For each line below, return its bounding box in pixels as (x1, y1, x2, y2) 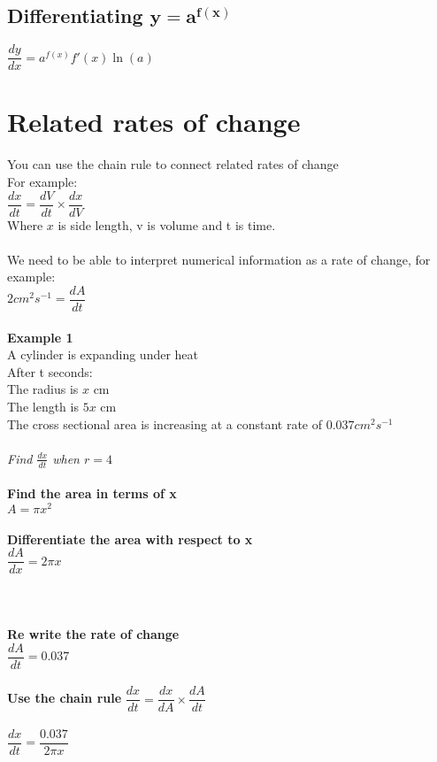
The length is (7, 397, 79, 416)
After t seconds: (7, 362, 93, 381)
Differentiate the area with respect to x (7, 529, 253, 548)
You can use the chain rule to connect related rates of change (7, 155, 339, 173)
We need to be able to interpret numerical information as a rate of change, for (7, 250, 431, 268)
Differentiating (7, 2, 143, 29)
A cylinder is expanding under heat (7, 345, 199, 364)
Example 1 (7, 327, 73, 346)
